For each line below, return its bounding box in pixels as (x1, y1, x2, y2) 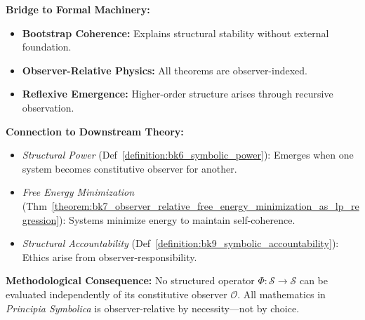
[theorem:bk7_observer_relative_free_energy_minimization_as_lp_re (51, 198, 359, 213)
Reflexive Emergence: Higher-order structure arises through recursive (22, 86, 333, 101)
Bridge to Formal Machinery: (6, 2, 150, 16)
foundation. (22, 39, 72, 54)
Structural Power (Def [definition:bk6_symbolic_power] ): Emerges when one (22, 147, 354, 162)
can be (299, 273, 328, 288)
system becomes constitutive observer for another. (22, 161, 237, 175)
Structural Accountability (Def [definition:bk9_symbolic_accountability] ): (22, 236, 339, 251)
